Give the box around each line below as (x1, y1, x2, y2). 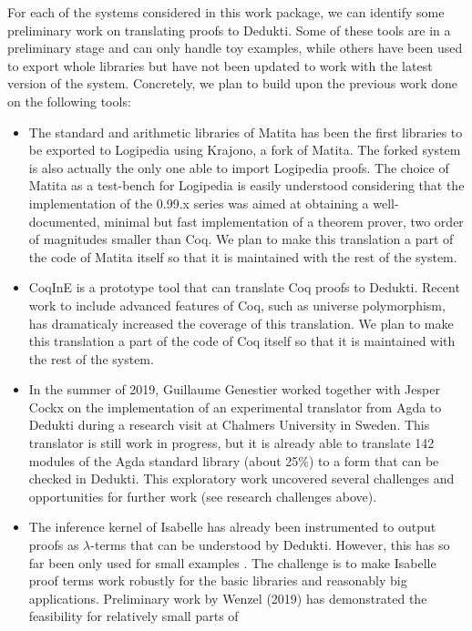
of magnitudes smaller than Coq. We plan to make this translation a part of (28, 229, 454, 249)
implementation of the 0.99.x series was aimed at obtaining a (28, 193, 369, 212)
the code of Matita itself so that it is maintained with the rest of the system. (28, 247, 457, 266)
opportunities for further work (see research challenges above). (28, 486, 377, 505)
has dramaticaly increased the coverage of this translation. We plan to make (28, 313, 454, 332)
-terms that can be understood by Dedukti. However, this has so (90, 535, 450, 555)
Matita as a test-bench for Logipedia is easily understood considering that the (28, 176, 465, 195)
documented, (28, 211, 100, 230)
